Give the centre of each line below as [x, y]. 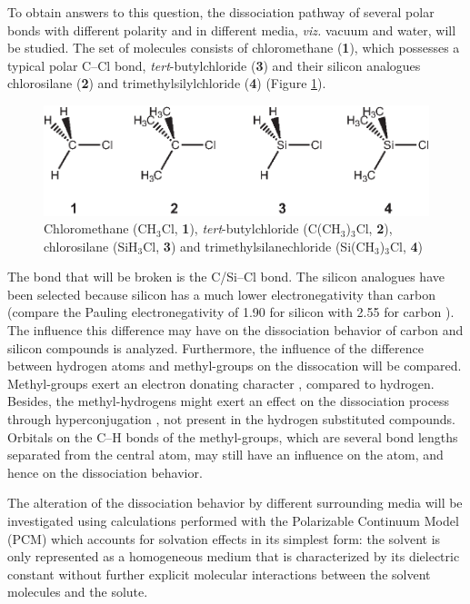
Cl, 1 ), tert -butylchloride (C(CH [251, 228]
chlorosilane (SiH [91, 246]
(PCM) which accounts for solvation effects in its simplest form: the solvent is [224, 538]
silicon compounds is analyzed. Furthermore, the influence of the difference [215, 347]
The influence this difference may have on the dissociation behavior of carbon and [235, 330]
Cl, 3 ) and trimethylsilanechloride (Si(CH [259, 246]
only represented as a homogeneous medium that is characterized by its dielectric [234, 556]
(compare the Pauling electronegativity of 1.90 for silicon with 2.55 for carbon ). [231, 312]
